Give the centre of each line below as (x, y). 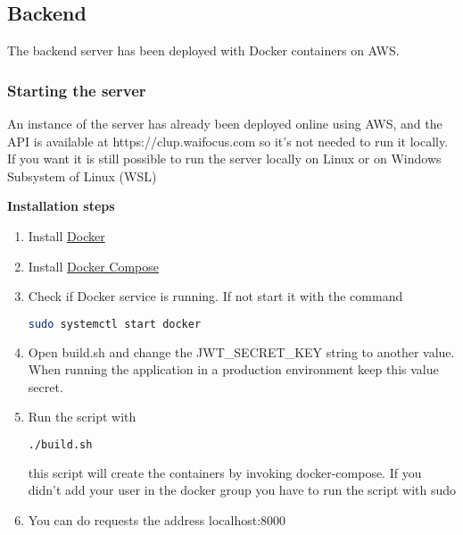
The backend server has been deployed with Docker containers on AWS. (203, 50)
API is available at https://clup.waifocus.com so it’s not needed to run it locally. (228, 141)
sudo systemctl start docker (115, 324)
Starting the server (77, 90)
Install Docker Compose (94, 266)
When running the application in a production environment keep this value (233, 369)
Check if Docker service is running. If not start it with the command (215, 296)
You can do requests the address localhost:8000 (157, 520)
